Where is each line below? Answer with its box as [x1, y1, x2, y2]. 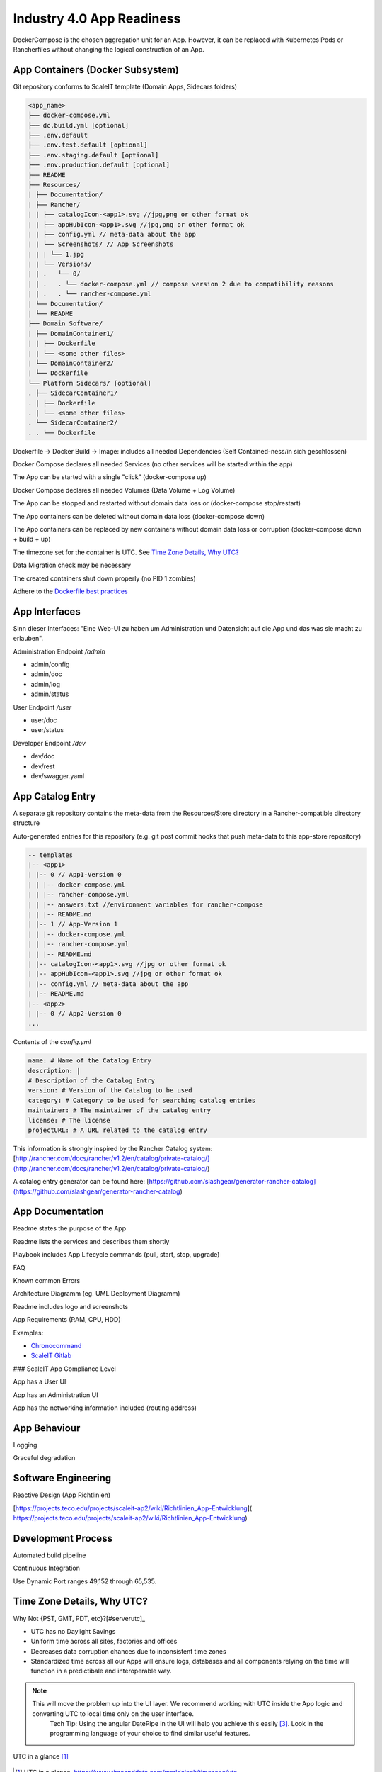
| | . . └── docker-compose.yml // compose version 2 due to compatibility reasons [28, 280, 334, 288]
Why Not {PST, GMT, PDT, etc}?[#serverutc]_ [13, 1614, 145, 1622]
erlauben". [13, 634, 44, 643]
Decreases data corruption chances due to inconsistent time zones [30, 1647, 226, 1655]
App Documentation [13, 1206, 104, 1218]
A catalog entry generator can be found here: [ [13, 1177, 149, 1186]
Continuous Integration [13, 1564, 81, 1573]
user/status [30, 726, 64, 734]
